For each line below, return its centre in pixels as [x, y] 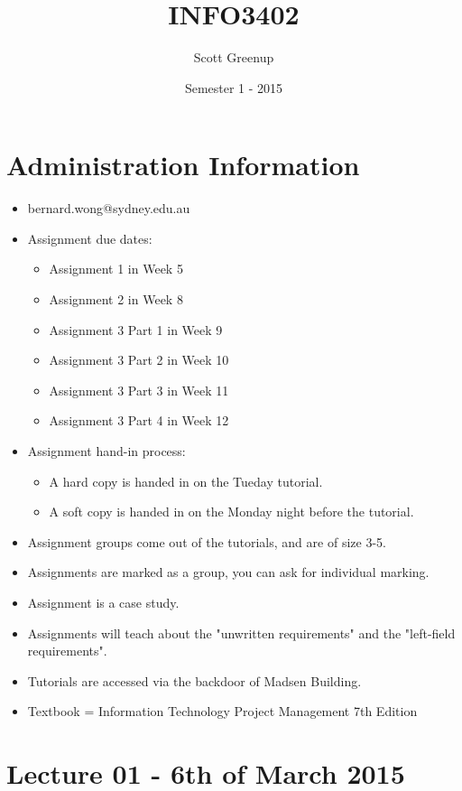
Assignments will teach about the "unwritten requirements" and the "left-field [241, 633]
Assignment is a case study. [103, 602]
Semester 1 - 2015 [234, 87]
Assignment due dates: [90, 238]
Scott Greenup [234, 57]
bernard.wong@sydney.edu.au [109, 208]
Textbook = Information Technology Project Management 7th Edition [222, 711]
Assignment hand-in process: [106, 451]
